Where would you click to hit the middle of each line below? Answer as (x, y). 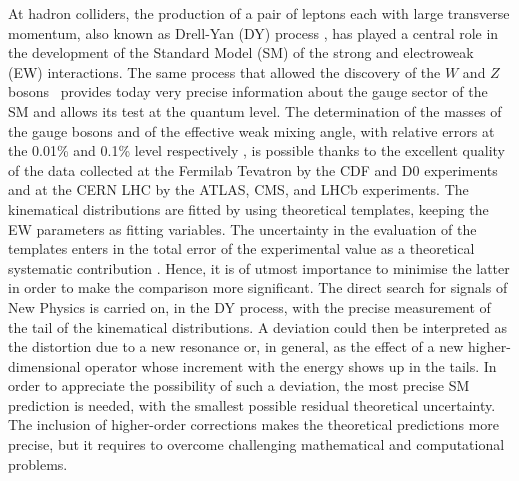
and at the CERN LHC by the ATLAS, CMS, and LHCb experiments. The (238, 189)
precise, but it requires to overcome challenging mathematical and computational (256, 444)
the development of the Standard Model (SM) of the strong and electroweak (241, 52)
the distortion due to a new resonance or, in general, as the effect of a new (236, 346)
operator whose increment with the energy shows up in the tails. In (291, 365)
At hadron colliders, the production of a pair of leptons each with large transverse (259, 13)
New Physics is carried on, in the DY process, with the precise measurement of (249, 306)
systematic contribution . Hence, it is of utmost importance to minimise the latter (259, 267)
